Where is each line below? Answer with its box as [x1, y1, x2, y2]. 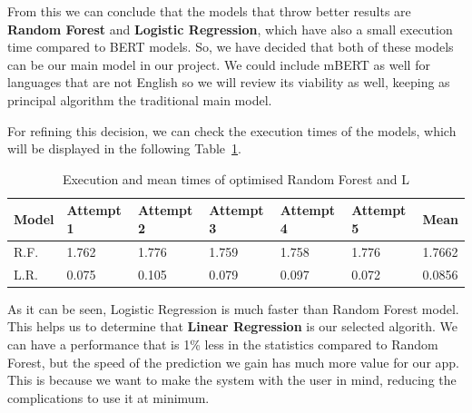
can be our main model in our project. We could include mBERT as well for [7, 54, 430, 74]
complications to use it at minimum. [7, 388, 210, 407]
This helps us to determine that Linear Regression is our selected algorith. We [7, 317, 457, 336]
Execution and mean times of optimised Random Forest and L [62, 169, 410, 188]
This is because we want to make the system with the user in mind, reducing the [7, 370, 457, 389]
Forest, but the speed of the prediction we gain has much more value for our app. [7, 352, 460, 371]
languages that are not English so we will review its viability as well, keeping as [7, 73, 450, 92]
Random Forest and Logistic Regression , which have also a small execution [7, 19, 453, 38]
